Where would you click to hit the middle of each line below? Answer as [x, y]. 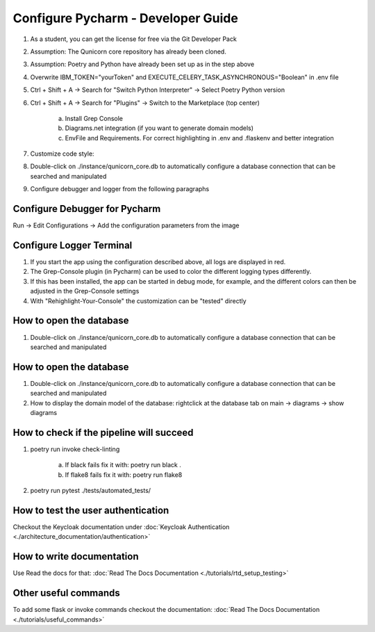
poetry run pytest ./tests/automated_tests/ [91, 491]
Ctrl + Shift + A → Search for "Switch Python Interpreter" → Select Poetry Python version [158, 90]
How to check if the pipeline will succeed [103, 432]
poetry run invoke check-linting [75, 449]
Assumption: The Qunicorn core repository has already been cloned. [128, 51]
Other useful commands [67, 593]
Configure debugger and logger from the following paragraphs [120, 189]
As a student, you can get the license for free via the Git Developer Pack [134, 39]
